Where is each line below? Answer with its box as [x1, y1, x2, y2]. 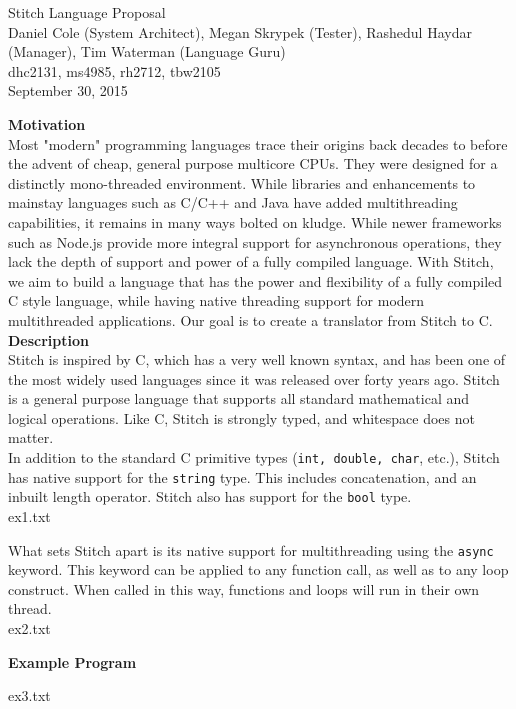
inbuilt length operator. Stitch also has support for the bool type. [8, 486, 412, 507]
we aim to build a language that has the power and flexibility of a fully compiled [8, 270, 503, 291]
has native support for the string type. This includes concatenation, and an [8, 466, 477, 487]
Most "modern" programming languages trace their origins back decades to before [8, 133, 508, 154]
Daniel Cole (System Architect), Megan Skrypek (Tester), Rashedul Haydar [8, 21, 472, 42]
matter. [8, 427, 54, 448]
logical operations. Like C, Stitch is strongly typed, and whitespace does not [8, 407, 475, 428]
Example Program [8, 651, 137, 672]
